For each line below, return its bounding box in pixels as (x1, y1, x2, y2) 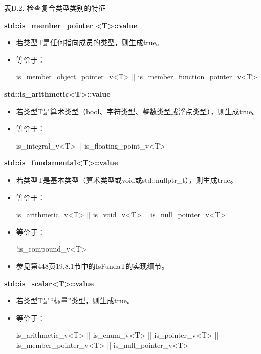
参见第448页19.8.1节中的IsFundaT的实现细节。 (16, 260, 169, 271)
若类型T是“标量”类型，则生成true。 (16, 295, 135, 306)
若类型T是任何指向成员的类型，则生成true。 (16, 37, 163, 48)
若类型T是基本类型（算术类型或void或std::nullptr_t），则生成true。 (16, 174, 237, 185)
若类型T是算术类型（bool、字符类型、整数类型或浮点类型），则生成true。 (16, 106, 259, 116)
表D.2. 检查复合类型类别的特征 (4, 3, 106, 13)
